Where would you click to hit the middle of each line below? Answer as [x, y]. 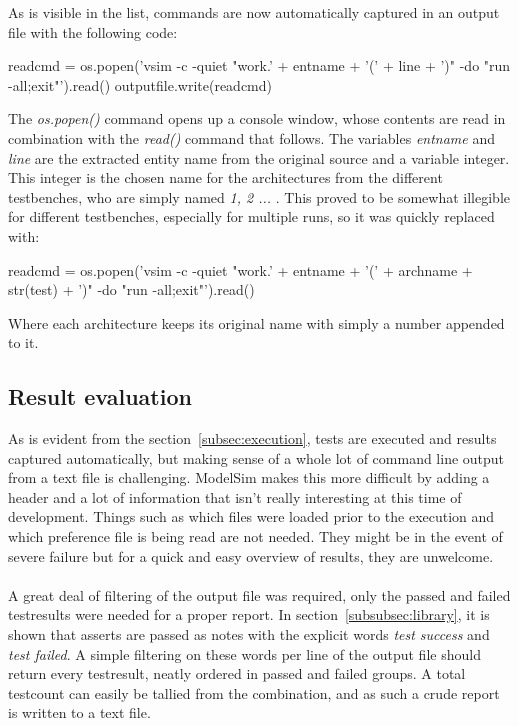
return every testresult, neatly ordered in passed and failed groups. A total [237, 673]
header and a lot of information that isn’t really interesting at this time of [235, 496]
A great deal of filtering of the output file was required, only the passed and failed [259, 594]
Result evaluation [100, 396]
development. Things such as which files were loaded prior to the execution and [251, 516]
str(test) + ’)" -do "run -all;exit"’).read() [131, 289]
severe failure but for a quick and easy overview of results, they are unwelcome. [251, 555]
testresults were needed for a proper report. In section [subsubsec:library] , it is [249, 614]
